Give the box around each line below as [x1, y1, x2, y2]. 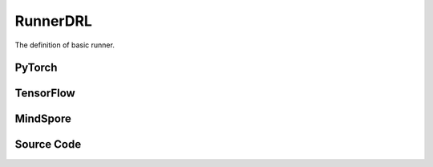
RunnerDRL [14, 12, 92, 30]
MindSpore [14, 112, 71, 126]
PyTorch [14, 61, 58, 75]
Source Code [14, 137, 82, 152]
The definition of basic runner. [14, 40, 115, 50]
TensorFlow [14, 87, 75, 100]
